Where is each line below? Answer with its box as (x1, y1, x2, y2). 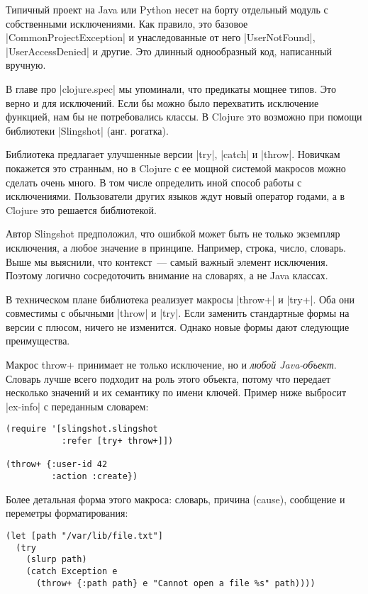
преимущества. (6, 333, 70, 348)
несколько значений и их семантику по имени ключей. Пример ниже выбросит (6, 385, 347, 400)
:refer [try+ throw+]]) (61, 436, 174, 447)
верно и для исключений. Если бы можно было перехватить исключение (6, 95, 319, 110)
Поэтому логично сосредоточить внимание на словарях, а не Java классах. (6, 268, 328, 283)
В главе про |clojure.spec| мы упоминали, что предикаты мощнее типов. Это (6, 81, 336, 96)
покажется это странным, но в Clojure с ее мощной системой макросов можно (6, 160, 346, 175)
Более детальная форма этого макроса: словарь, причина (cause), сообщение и (6, 491, 345, 506)
